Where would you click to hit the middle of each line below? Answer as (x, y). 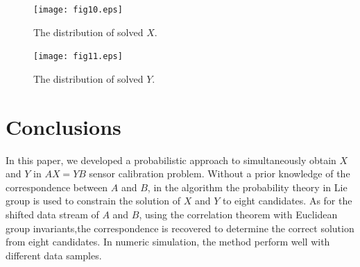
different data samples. (54, 255)
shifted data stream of (52, 214)
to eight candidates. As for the (287, 201)
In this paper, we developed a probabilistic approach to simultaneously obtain (171, 160)
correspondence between (57, 187)
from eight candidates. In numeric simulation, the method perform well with (168, 242)
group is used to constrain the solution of (93, 201)
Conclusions (63, 126)
